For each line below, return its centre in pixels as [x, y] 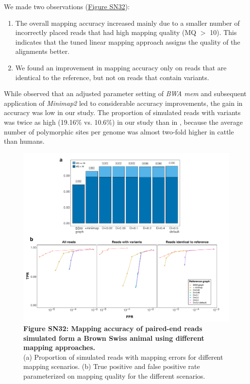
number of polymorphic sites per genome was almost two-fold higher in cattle [119, 131]
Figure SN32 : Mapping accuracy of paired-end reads [113, 328]
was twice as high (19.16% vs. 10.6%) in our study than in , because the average [123, 122]
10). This [223, 32]
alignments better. [42, 51]
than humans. [24, 141]
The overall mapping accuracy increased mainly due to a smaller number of [127, 23]
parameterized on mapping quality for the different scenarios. [114, 376]
